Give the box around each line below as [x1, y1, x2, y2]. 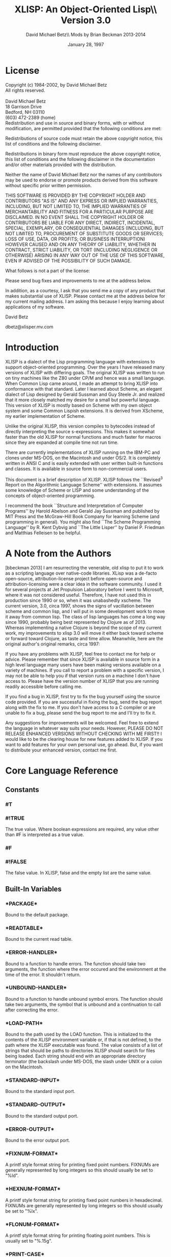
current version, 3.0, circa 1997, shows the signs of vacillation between [5, 603, 154, 609]
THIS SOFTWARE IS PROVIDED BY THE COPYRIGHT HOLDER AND [5, 192, 146, 198]
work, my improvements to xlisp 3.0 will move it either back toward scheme [5, 630, 164, 636]
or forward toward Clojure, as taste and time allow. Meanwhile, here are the [5, 636, 163, 642]
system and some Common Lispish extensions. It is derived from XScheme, [5, 408, 164, 414]
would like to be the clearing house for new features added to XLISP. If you [5, 736, 163, 742]
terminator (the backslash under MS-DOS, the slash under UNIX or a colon [5, 1059, 162, 1065]
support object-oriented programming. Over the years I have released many [5, 364, 165, 370]
